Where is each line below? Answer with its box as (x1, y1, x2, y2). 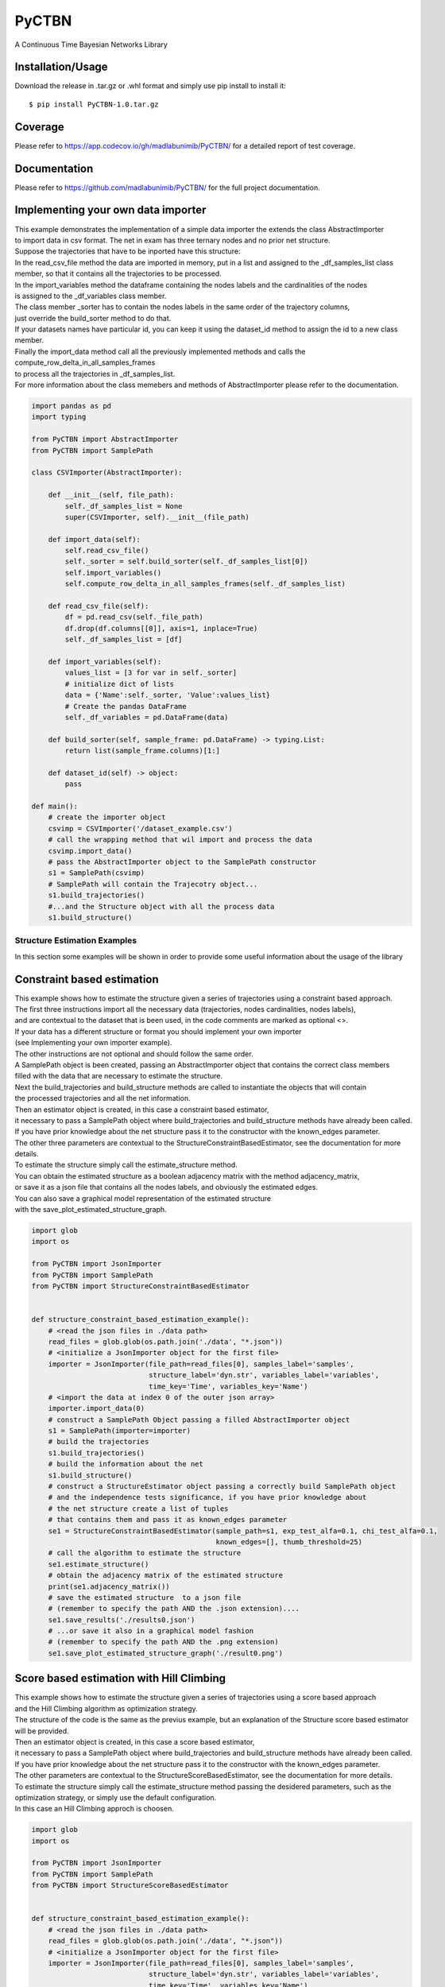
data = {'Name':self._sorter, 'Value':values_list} (64, 691, 271, 699)
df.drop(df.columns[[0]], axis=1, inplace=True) (64, 624, 258, 633)
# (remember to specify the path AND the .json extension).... (48, 1604, 300, 1613)
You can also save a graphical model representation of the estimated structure (14, 1193, 272, 1203)
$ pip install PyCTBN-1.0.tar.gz (29, 99, 159, 109)
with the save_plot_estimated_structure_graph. (14, 1205, 167, 1214)
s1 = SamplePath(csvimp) (48, 869, 145, 877)
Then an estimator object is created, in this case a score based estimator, (14, 1737, 255, 1746)
